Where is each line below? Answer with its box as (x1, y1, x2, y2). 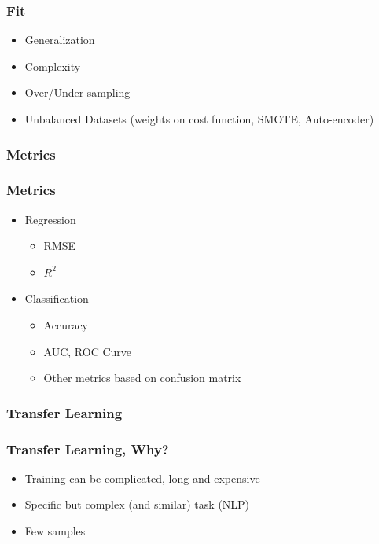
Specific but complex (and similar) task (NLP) (24, 496, 250, 513)
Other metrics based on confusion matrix (43, 369, 241, 386)
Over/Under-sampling (24, 84, 131, 101)
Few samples (24, 523, 86, 539)
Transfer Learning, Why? (6, 439, 169, 458)
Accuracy (43, 317, 89, 333)
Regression (24, 211, 76, 227)
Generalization (24, 31, 95, 48)
